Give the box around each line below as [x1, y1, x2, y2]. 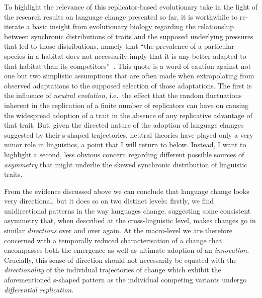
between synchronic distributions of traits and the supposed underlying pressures [4, 31, 253, 41]
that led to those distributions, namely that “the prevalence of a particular [4, 41, 234, 51]
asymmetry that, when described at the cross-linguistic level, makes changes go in [4, 215, 256, 226]
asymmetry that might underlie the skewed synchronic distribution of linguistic [4, 159, 247, 169]
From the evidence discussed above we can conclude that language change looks [4, 185, 249, 196]
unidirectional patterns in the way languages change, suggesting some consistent [4, 205, 251, 216]
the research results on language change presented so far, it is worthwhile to [4, 11, 238, 22]
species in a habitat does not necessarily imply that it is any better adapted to [4, 50, 246, 61]
